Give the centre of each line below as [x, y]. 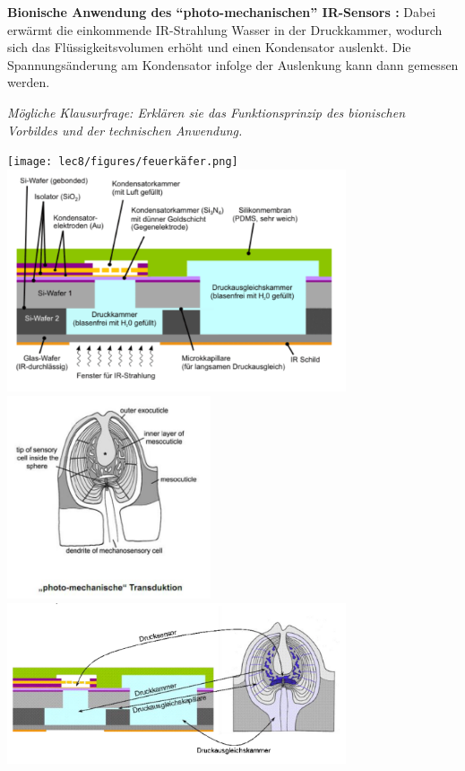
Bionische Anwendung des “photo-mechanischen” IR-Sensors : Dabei [222, 12]
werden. [29, 82]
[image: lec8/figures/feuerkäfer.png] [123, 162]
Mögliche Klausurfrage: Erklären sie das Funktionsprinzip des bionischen [207, 112]
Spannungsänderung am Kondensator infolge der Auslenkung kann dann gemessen [233, 64]
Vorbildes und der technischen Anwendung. [125, 130]
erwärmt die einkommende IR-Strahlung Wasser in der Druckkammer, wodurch [225, 29]
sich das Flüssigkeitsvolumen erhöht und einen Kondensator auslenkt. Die [209, 47]
